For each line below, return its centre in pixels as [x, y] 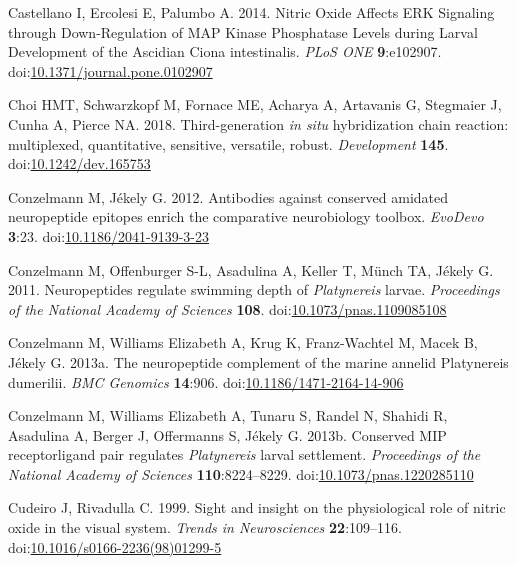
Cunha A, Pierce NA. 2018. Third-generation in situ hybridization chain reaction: [258, 123]
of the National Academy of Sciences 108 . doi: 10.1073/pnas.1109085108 [227, 308]
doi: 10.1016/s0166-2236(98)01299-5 [115, 546]
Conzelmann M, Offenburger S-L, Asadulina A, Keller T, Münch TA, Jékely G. [251, 269]
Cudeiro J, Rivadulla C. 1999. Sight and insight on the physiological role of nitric [257, 507]
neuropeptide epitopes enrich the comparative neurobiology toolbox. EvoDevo [246, 216]
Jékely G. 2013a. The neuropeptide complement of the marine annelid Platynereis [258, 361]
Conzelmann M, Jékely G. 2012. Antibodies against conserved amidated [228, 196]
